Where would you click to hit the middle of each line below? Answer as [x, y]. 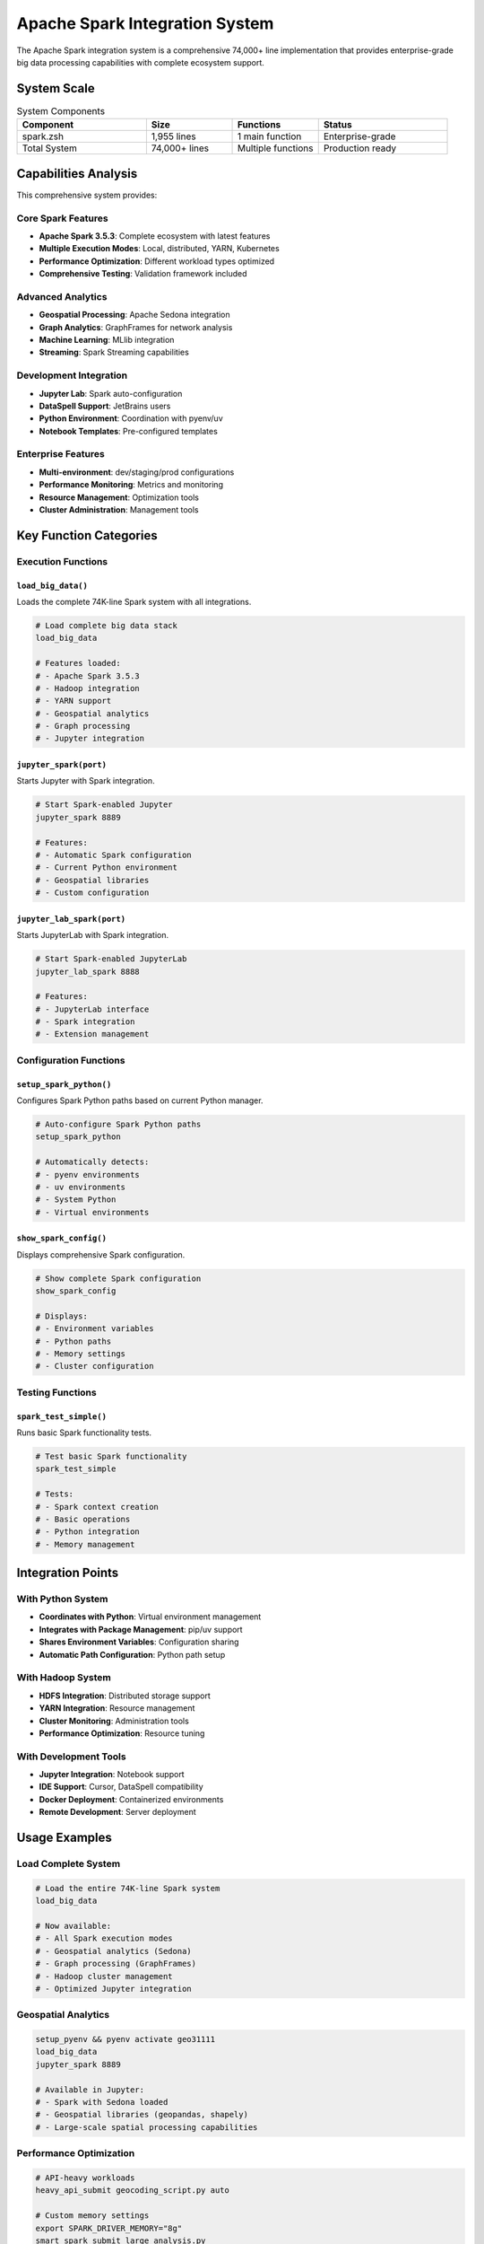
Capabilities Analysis [77, 174]
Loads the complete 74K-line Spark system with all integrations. [134, 601]
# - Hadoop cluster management [104, 1976]
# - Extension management [92, 1034]
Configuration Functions [71, 1060]
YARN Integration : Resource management [117, 1708]
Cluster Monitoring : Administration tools [114, 1721]
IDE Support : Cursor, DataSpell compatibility [121, 1787]
